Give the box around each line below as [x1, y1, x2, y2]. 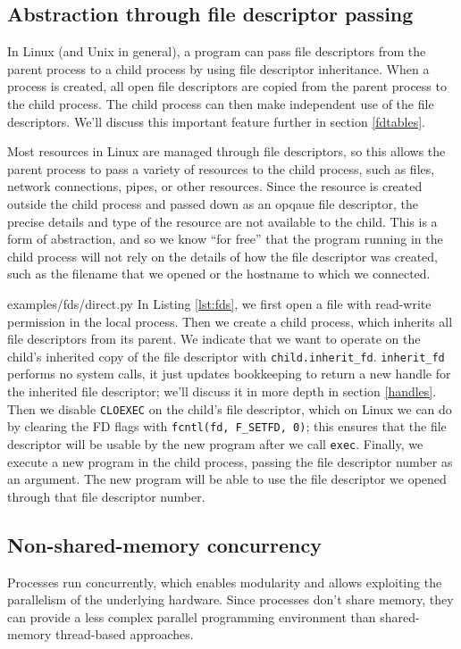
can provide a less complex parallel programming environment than [7, 607, 376, 626]
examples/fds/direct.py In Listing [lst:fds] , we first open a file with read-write [7, 294, 432, 312]
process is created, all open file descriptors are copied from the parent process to [7, 77, 447, 96]
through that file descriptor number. [7, 487, 205, 505]
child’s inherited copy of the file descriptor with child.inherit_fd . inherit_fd [7, 346, 445, 365]
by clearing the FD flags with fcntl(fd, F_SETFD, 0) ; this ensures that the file [7, 417, 447, 436]
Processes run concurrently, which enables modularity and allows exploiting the [7, 572, 442, 591]
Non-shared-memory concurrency [7, 530, 322, 558]
